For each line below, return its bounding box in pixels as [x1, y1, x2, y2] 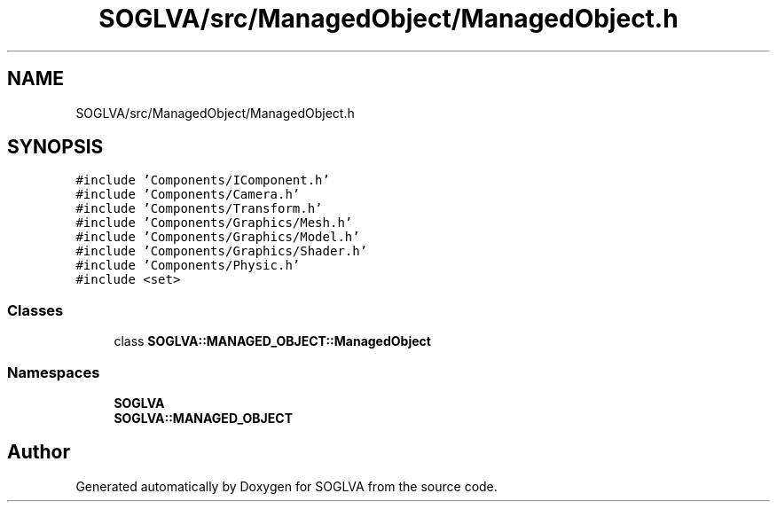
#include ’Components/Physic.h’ [75, 258, 301, 273]
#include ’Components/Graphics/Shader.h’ [75, 244, 368, 259]
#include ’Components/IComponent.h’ [75, 173, 330, 188]
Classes [7, 301, 64, 319]
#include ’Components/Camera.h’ [75, 187, 301, 202]
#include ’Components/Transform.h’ [75, 201, 323, 216]
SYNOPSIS [7, 136, 104, 159]
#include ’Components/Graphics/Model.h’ [75, 230, 360, 245]
